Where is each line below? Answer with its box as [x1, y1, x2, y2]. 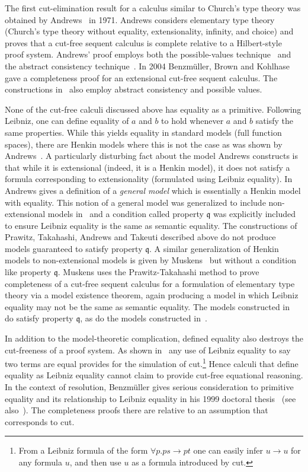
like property [5, 266, 52, 278]
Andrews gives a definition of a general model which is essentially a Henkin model [5, 184, 301, 196]
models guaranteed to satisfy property [5, 242, 143, 254]
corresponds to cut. [5, 415, 75, 428]
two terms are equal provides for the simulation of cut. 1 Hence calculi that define [5, 356, 299, 369]
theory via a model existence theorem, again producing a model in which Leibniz [5, 289, 299, 301]
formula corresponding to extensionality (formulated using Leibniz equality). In [5, 173, 293, 185]
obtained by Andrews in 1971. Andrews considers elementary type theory [5, 13, 275, 25]
